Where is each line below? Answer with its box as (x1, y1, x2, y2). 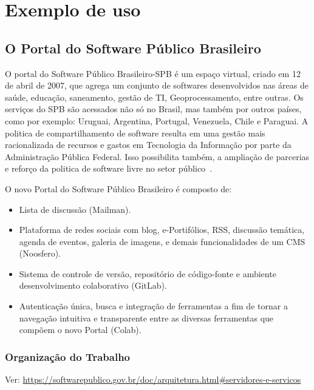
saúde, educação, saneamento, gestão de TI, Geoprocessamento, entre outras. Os (5, 90, 304, 103)
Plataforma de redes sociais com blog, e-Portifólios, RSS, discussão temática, (19, 223, 305, 236)
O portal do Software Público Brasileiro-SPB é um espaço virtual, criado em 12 (5, 67, 301, 79)
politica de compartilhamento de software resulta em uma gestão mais (5, 126, 265, 139)
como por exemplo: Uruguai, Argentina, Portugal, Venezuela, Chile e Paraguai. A (5, 114, 309, 127)
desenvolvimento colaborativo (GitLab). (19, 279, 167, 292)
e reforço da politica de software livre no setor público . (5, 162, 213, 175)
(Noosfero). (19, 247, 61, 260)
